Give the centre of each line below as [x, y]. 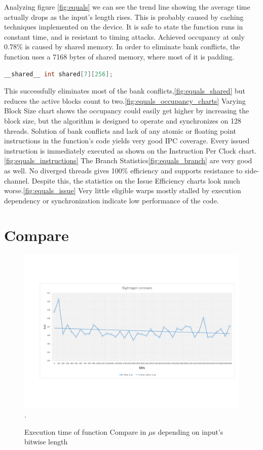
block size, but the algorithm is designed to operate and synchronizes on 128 [123, 120]
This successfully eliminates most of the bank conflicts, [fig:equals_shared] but [125, 91]
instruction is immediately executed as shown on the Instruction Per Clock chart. [130, 150]
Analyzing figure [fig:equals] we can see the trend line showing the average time [127, 7]
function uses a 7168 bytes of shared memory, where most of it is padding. [119, 56]
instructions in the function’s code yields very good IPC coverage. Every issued [127, 141]
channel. [17, 180]
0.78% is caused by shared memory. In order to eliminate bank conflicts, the [122, 47]
